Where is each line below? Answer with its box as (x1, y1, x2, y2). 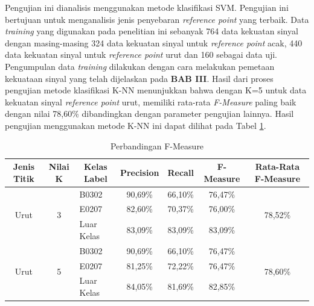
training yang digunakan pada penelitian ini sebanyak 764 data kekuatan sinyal (5, 25, 298, 37)
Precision (120, 166, 159, 178)
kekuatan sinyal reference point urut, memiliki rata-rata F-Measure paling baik (5, 95, 296, 108)
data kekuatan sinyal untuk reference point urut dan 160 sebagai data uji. (5, 48, 277, 61)
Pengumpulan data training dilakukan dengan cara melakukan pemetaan (5, 60, 275, 72)
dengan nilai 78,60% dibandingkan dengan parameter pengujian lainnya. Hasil (5, 107, 294, 120)
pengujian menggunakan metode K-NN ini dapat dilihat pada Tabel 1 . (5, 119, 266, 131)
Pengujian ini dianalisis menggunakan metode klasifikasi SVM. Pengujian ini (5, 1, 289, 13)
